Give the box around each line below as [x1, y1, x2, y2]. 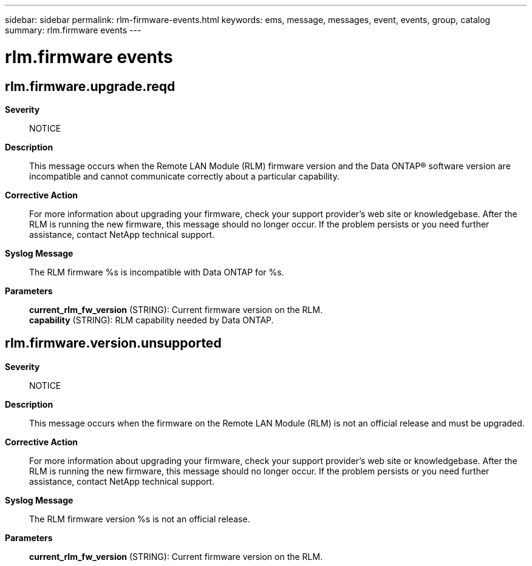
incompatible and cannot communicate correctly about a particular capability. [29, 170, 339, 181]
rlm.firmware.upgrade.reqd [5, 78, 176, 94]
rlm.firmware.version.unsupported [5, 335, 222, 351]
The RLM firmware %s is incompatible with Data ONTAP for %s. [29, 266, 284, 277]
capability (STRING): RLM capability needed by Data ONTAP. [29, 314, 274, 325]
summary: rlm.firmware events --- [5, 25, 142, 35]
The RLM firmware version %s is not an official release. [29, 513, 250, 524]
